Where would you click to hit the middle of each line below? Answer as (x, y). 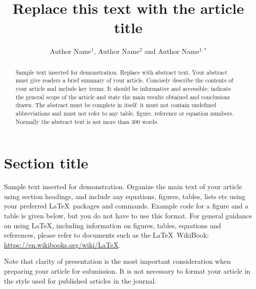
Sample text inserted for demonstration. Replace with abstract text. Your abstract (121, 72)
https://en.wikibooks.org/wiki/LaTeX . (62, 244)
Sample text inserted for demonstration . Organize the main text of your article (123, 186)
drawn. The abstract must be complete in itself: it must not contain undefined (116, 105)
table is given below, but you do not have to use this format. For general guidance (128, 216)
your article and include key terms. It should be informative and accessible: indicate (123, 89)
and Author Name (172, 51)
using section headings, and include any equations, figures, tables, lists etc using (125, 196)
